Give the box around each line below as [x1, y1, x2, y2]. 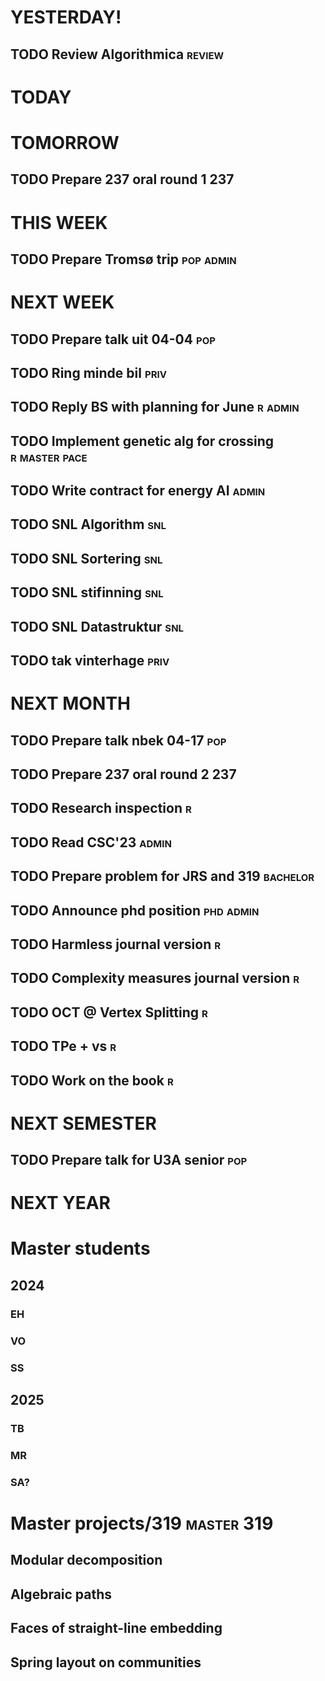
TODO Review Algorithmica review [10, 46, 225, 63]
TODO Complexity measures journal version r [10, 970, 300, 987]
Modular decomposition [10, 1552, 163, 1569]
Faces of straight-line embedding [10, 1620, 223, 1637]
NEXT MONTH [10, 692, 131, 715]
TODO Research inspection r [10, 800, 192, 817]
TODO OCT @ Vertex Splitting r [10, 1004, 208, 1021]
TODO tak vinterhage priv [10, 652, 170, 670]
